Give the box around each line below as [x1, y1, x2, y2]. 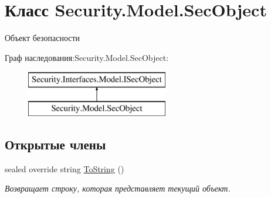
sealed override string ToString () [5, 162, 124, 175]
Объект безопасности [5, 32, 80, 44]
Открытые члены [5, 135, 106, 153]
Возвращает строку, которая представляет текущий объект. [5, 182, 231, 194]
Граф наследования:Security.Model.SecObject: [5, 51, 169, 63]
